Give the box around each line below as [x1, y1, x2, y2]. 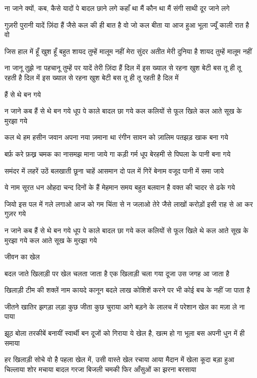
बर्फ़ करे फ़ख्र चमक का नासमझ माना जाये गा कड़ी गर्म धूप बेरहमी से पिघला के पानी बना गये [4, 148, 231, 159]
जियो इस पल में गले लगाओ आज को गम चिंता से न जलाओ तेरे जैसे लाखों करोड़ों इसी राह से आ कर [4, 198, 253, 209]
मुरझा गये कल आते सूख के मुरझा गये [4, 235, 97, 245]
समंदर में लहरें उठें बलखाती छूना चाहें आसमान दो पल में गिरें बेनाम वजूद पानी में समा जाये [4, 165, 224, 176]
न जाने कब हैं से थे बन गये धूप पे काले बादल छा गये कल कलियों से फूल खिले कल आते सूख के [4, 106, 242, 116]
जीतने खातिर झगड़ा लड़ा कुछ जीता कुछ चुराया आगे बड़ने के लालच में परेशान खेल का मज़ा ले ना [4, 301, 245, 312]
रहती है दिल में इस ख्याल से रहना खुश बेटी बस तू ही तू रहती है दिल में [4, 72, 179, 82]
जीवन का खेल [4, 252, 40, 262]
